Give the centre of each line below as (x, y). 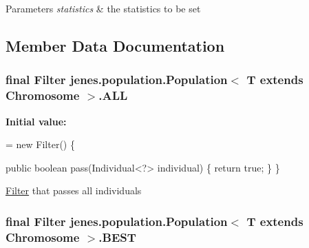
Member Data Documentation (115, 45)
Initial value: (36, 121)
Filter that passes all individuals (74, 190)
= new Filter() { (40, 144)
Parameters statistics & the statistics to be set (103, 8)
